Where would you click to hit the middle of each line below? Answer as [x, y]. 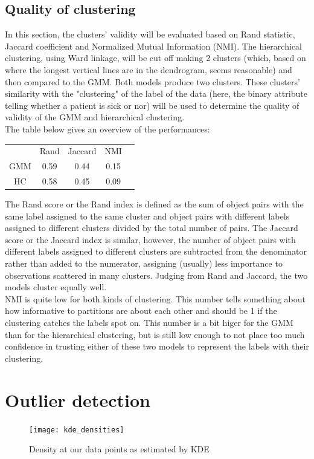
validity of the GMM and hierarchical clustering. [95, 117]
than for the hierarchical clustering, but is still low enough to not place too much [155, 334]
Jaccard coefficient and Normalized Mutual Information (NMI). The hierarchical [153, 46]
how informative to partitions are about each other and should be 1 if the [141, 311]
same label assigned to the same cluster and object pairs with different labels [147, 216]
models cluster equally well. [56, 287]
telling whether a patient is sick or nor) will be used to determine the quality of [152, 105]
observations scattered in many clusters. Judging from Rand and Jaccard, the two [156, 275]
